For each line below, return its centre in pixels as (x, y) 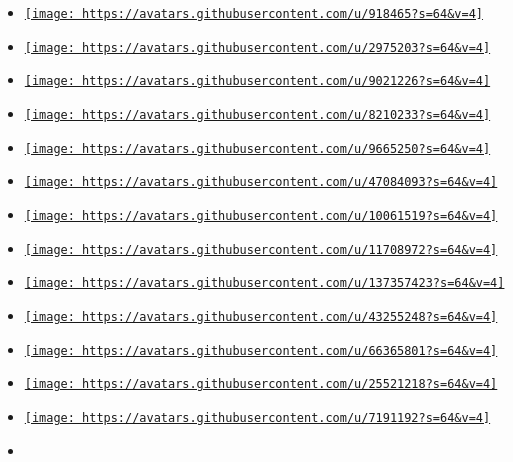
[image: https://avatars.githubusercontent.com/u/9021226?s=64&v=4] (257, 81)
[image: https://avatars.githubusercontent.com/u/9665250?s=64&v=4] (257, 148)
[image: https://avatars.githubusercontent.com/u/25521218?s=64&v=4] (261, 384)
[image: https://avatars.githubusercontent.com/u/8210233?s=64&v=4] (257, 114)
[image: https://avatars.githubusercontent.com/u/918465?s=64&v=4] (253, 14)
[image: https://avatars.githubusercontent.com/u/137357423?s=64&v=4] (264, 283)
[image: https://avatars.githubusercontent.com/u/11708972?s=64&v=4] (261, 249)
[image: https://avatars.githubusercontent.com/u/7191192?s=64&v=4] (257, 417)
